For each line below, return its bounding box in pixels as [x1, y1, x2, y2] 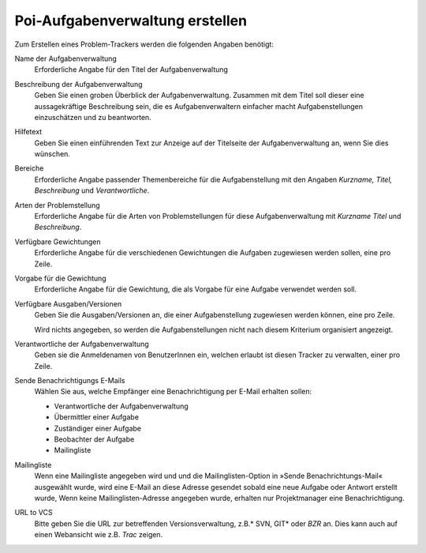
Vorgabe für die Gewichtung [14, 273, 106, 283]
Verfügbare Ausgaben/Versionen [14, 299, 122, 308]
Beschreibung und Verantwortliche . [34, 186, 150, 195]
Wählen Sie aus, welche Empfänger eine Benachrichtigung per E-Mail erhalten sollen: [34, 387, 312, 397]
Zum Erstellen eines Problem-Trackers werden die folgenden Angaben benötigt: [14, 39, 274, 49]
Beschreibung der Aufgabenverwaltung [14, 79, 143, 88]
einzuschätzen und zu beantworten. [34, 112, 151, 122]
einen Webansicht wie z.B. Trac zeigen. [34, 530, 163, 540]
